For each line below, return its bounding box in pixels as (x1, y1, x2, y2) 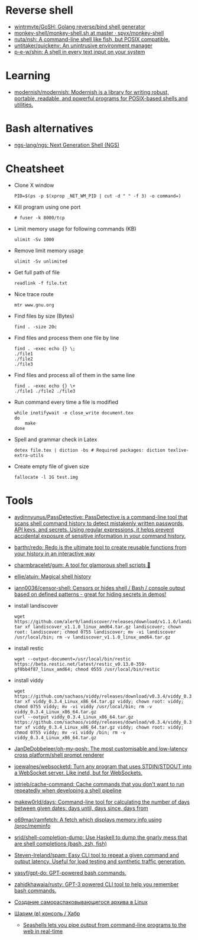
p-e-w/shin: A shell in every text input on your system (14, 48, 145, 55)
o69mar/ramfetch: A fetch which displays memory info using (14, 816, 162, 823)
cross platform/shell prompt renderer (14, 751, 105, 759)
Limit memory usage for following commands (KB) (14, 225, 137, 232)
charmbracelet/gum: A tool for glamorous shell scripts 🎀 (14, 561, 151, 568)
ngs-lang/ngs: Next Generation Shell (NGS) (14, 141, 119, 148)
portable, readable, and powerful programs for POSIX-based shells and (14, 95, 188, 102)
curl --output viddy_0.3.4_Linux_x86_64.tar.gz (14, 714, 134, 720)
